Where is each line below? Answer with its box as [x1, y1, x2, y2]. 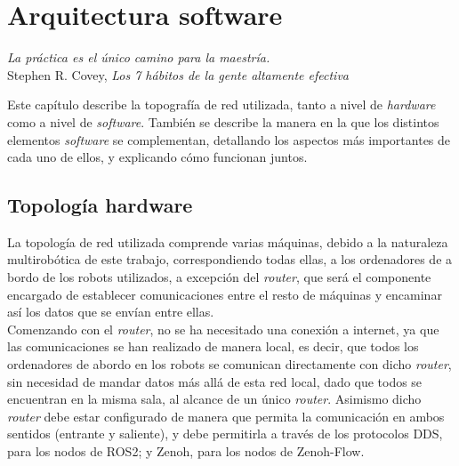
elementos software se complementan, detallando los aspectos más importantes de [7, 130, 451, 149]
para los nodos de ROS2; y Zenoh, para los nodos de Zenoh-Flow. [7, 442, 365, 461]
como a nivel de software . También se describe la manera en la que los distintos [7, 112, 439, 131]
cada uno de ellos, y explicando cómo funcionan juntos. [7, 148, 308, 166]
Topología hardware [7, 191, 193, 219]
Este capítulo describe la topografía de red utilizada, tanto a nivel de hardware [7, 95, 436, 114]
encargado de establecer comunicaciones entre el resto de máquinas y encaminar [7, 285, 442, 303]
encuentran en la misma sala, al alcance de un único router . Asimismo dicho [7, 390, 422, 408]
